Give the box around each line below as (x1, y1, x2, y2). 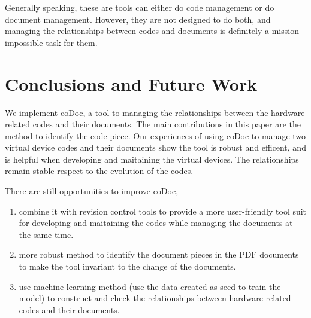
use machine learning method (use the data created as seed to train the (19, 280, 281, 292)
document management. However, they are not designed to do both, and (5, 13, 271, 25)
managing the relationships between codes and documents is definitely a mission (5, 25, 299, 37)
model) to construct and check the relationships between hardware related (19, 292, 291, 304)
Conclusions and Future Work (5, 71, 258, 96)
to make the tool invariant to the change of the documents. (19, 260, 236, 273)
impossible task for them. (5, 36, 98, 48)
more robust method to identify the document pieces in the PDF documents (19, 248, 299, 261)
